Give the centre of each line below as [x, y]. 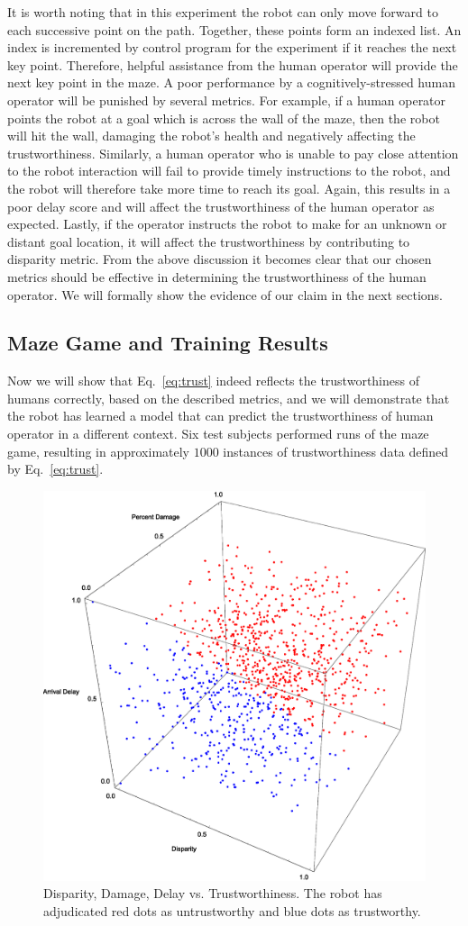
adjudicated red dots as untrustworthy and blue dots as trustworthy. [232, 910]
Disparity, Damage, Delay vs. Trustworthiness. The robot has [213, 893]
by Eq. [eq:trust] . [55, 469]
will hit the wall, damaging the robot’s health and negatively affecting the [211, 136]
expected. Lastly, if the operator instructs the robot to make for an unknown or [227, 224]
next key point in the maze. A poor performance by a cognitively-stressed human [231, 82]
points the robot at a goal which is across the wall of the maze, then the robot [224, 118]
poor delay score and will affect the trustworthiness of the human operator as [221, 206]
